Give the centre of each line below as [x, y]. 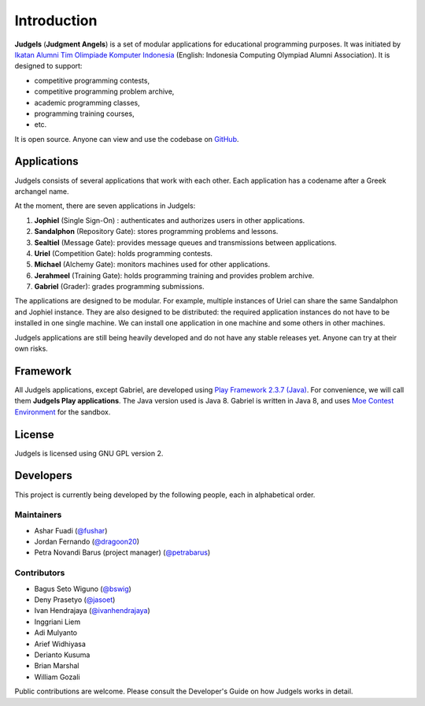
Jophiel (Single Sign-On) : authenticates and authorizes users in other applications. [170, 220]
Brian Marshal [57, 666]
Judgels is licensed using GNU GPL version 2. [89, 453]
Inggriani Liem [57, 622]
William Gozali [57, 677]
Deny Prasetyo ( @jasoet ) [75, 600]
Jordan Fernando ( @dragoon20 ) [87, 542]
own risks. [31, 349]
